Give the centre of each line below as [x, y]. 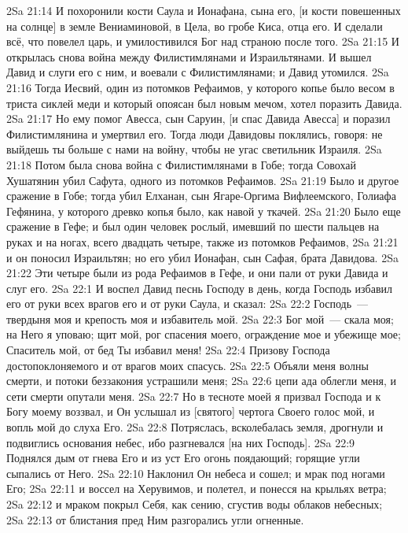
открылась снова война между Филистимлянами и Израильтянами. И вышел [189, 56]
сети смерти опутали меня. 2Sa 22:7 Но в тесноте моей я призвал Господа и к [194, 396]
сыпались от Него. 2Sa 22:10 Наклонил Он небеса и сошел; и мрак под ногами [196, 473]
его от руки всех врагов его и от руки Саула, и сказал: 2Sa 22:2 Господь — [187, 304]
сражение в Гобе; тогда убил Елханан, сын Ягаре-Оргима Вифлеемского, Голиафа [201, 196]
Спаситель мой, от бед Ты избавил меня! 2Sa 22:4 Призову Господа [168, 350]
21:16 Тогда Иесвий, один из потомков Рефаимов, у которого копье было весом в [200, 87]
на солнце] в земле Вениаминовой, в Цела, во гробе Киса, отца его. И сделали [195, 26]
